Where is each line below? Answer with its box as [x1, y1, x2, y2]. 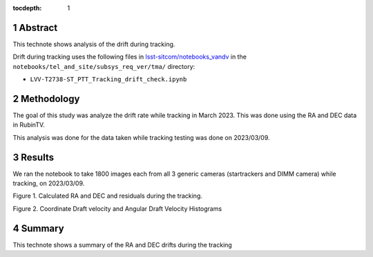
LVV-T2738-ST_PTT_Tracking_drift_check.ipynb [30, 76, 187, 83]
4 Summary [12, 223, 65, 234]
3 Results [12, 152, 55, 163]
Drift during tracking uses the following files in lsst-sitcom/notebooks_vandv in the [12, 52, 247, 61]
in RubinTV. [12, 121, 45, 129]
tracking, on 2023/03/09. [12, 179, 85, 187]
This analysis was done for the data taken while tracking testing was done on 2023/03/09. [12, 133, 270, 141]
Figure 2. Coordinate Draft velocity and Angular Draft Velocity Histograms [12, 204, 222, 213]
